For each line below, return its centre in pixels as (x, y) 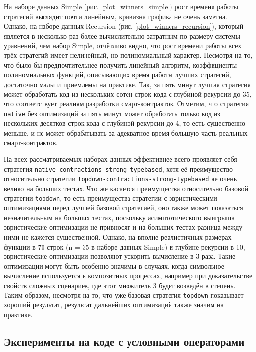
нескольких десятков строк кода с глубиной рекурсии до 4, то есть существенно (125, 123)
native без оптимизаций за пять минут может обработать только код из (112, 113)
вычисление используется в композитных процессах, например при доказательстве (128, 276)
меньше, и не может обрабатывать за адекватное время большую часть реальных (126, 132)
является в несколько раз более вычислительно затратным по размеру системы (122, 35)
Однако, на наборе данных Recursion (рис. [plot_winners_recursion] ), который (124, 26)
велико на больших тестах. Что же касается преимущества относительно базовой (126, 188)
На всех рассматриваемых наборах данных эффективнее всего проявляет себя (121, 159)
